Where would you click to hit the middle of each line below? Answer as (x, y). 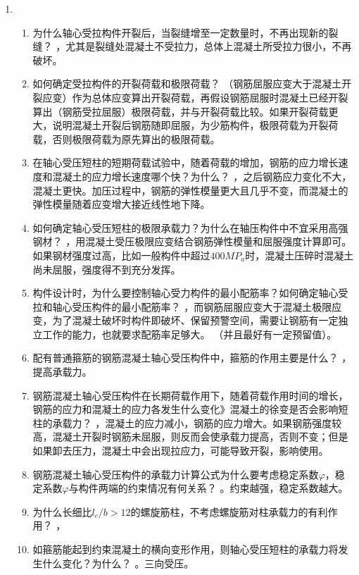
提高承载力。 (62, 372)
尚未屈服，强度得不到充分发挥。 (107, 269)
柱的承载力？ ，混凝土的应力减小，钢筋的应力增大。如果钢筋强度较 (187, 422)
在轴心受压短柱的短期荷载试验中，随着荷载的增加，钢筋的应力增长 (185, 162)
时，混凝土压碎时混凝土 (300, 255)
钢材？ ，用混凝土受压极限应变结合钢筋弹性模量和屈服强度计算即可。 (192, 241)
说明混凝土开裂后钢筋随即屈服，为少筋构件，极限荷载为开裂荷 (195, 125)
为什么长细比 (62, 511)
